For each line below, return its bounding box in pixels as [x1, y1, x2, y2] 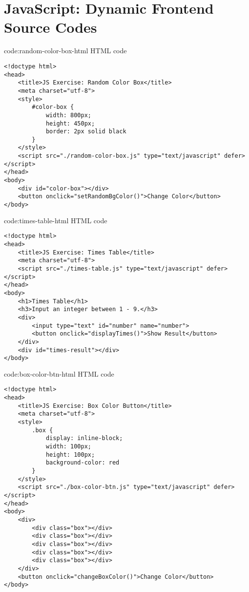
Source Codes [4, 17, 97, 37]
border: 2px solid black [45, 128, 126, 135]
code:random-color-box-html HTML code [4, 45, 127, 56]
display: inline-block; [45, 435, 123, 442]
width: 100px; [45, 443, 91, 450]
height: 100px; [45, 451, 95, 458]
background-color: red [45, 459, 120, 466]
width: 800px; [45, 111, 91, 119]
